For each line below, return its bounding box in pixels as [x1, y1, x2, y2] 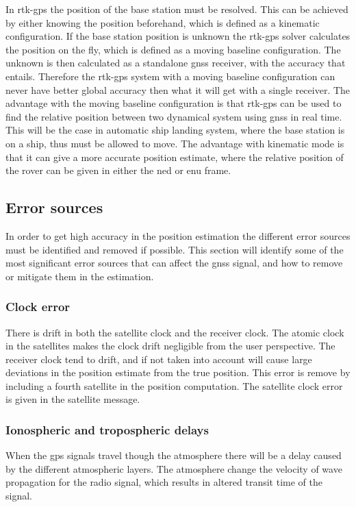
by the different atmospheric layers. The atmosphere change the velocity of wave [5, 461, 342, 475]
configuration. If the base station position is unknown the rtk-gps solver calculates [5, 29, 351, 43]
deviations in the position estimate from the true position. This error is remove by [5, 365, 351, 380]
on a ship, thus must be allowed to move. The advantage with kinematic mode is [5, 136, 344, 150]
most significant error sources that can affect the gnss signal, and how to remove [5, 256, 343, 270]
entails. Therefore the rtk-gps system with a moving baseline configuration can [5, 69, 335, 83]
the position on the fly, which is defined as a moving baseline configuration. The [5, 42, 341, 56]
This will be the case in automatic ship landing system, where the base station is [5, 123, 345, 137]
